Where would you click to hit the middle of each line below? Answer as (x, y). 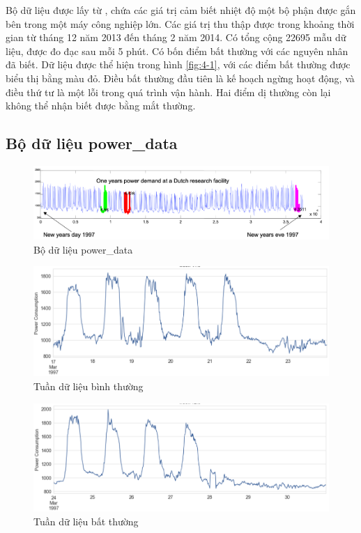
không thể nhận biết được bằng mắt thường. (101, 106)
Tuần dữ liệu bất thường (86, 521)
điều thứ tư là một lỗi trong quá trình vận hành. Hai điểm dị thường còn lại (168, 92)
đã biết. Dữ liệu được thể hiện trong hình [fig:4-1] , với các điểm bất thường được (178, 64)
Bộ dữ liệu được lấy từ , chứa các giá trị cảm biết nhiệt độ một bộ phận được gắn (181, 10)
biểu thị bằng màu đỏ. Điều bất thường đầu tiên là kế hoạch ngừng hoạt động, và (180, 78)
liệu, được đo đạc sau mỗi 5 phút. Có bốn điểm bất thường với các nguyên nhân (177, 51)
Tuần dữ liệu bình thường (89, 386)
